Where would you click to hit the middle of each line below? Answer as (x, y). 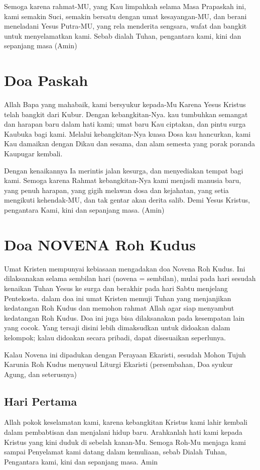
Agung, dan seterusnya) (40, 374)
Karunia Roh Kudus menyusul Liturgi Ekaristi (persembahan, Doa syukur (118, 364)
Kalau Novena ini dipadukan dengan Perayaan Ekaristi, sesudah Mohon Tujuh (125, 354)
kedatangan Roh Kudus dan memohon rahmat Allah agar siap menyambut (119, 308)
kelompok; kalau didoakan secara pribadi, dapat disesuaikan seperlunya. (115, 337)
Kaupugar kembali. (33, 154)
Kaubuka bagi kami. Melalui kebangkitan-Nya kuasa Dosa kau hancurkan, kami (127, 133)
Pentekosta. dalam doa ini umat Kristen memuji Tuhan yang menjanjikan (118, 298)
